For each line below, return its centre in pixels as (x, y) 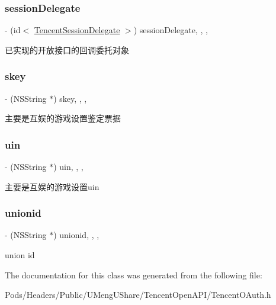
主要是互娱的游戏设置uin (52, 186)
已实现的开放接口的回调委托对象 (67, 49)
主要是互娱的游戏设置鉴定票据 (63, 118)
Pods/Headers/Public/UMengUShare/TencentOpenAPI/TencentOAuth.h (138, 295)
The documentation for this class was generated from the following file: (134, 274)
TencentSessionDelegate (77, 30)
